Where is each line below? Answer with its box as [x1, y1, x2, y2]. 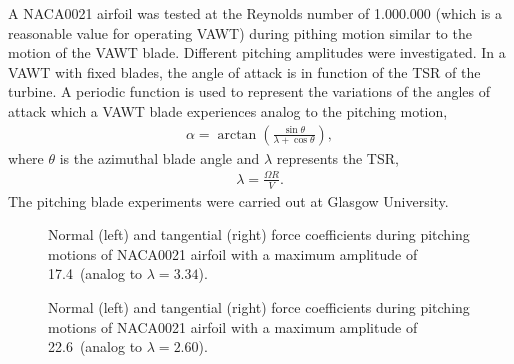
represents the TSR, [276, 147, 399, 168]
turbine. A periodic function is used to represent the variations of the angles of [8, 81, 491, 102]
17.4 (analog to [48, 263, 143, 284]
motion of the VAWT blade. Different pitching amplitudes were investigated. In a [8, 42, 506, 63]
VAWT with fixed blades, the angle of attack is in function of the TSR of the [8, 61, 481, 82]
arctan [217, 127, 257, 142]
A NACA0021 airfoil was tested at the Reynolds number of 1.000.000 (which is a [8, 3, 503, 23]
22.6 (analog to [48, 336, 143, 357]
